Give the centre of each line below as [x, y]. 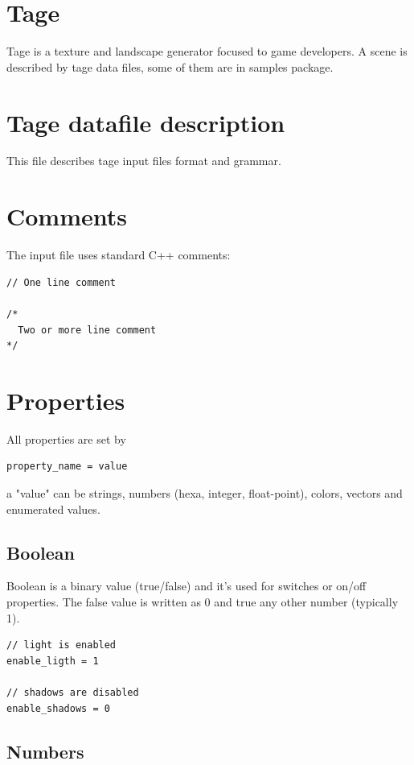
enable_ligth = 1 [53, 661]
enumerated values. [53, 509]
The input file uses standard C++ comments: [119, 255]
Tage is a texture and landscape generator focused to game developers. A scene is [207, 51]
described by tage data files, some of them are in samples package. [170, 66]
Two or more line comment [87, 330]
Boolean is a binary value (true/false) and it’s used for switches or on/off [187, 586]
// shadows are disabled [73, 692]
